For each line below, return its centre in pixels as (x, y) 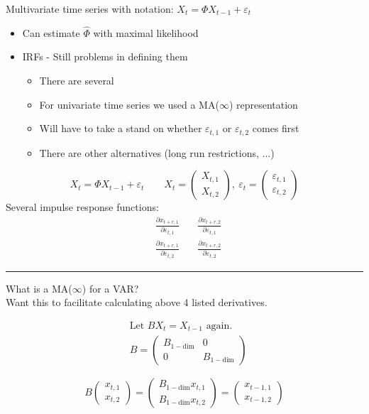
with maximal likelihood (146, 32)
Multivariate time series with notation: (90, 9)
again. (219, 326)
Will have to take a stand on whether (121, 128)
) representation (263, 104)
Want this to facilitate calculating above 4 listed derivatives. (137, 302)
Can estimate (51, 32)
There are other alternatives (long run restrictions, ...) (157, 152)
